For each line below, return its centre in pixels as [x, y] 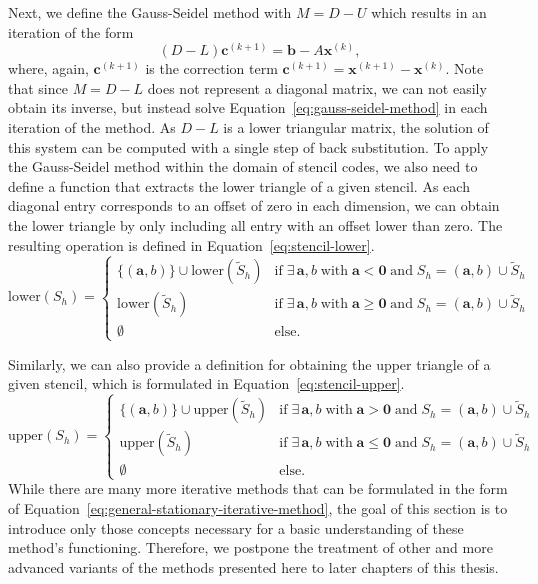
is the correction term [211, 68]
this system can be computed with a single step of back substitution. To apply [248, 146]
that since [38, 87]
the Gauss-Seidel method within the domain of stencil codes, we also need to [243, 166]
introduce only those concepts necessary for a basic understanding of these [236, 527]
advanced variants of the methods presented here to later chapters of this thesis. [253, 566]
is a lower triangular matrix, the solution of [356, 126]
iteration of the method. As [92, 126]
